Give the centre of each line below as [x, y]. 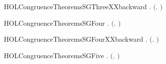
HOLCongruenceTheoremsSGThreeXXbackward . [77, 6]
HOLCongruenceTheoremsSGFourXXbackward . [76, 39]
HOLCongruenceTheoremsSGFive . [56, 55]
